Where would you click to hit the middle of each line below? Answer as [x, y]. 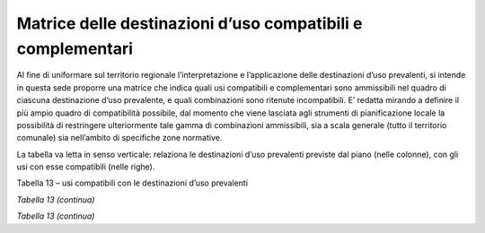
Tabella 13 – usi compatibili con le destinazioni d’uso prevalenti [132, 183]
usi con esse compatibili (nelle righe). [86, 167]
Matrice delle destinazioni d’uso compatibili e [190, 23]
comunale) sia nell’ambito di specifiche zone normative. [119, 138]
